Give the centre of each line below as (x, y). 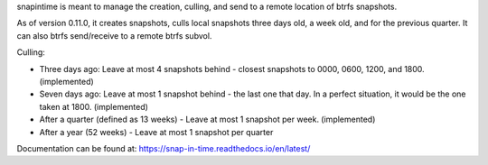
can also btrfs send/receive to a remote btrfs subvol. (114, 35)
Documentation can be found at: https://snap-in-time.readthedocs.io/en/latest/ (164, 148)
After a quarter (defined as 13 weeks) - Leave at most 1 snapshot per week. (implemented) (207, 119)
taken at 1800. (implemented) (94, 106)
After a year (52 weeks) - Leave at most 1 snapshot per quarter (156, 132)
